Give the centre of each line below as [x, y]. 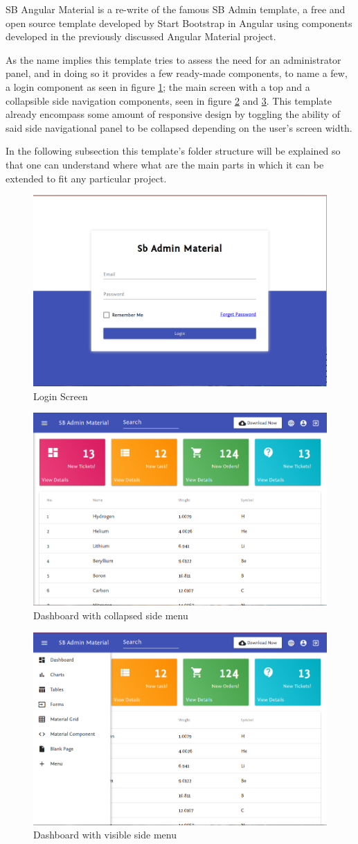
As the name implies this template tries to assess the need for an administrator [173, 59]
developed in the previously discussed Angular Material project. [141, 36]
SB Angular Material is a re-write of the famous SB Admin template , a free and [176, 9]
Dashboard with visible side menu [105, 835]
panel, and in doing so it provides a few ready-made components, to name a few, [177, 73]
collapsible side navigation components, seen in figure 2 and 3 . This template [169, 100]
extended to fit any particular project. [86, 178]
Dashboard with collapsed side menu [111, 615]
